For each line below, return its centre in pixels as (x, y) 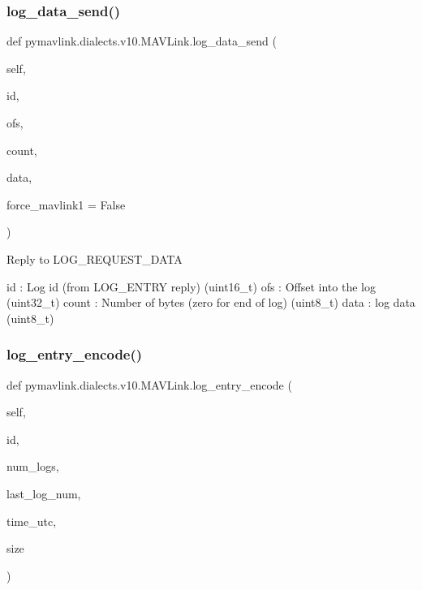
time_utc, (32, 521)
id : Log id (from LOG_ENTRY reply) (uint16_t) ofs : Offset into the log (191, 286)
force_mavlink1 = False (66, 204)
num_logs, (33, 466)
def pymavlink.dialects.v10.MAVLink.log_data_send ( (142, 41)
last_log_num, (44, 493)
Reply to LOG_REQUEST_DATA (95, 258)
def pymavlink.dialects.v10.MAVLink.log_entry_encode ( (149, 384)
